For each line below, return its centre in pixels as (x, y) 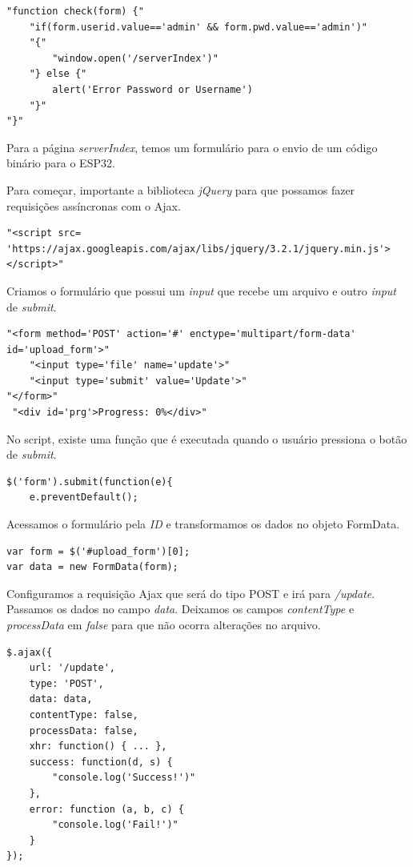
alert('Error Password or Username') (152, 89)
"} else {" (58, 74)
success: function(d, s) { (101, 762)
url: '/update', (72, 668)
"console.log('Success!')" (124, 778)
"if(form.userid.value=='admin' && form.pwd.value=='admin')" (198, 27)
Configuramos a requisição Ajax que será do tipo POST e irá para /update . (191, 593)
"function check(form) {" (75, 11)
